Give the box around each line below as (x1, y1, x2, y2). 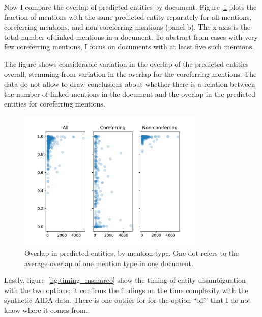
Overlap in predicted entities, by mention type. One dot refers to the (24, 247, 239, 258)
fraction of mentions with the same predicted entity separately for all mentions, (4, 11, 252, 22)
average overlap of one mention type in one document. (24, 257, 193, 268)
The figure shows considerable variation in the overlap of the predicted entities (4, 58, 249, 69)
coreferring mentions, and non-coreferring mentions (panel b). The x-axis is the (4, 21, 251, 32)
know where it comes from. (4, 304, 88, 315)
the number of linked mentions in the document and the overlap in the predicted (4, 88, 256, 99)
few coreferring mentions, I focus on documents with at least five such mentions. (4, 41, 254, 52)
